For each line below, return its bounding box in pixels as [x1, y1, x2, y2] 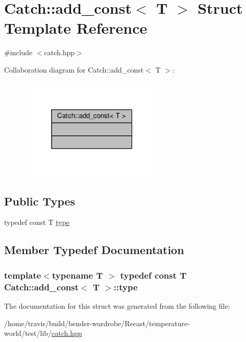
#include [4, 47, 33, 58]
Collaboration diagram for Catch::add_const [4, 64, 144, 75]
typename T [52, 268, 103, 281]
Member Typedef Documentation [4, 242, 184, 258]
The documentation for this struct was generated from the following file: [4, 300, 230, 311]
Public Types [4, 193, 76, 209]
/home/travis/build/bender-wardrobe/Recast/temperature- [4, 317, 190, 328]
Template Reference [4, 17, 147, 38]
